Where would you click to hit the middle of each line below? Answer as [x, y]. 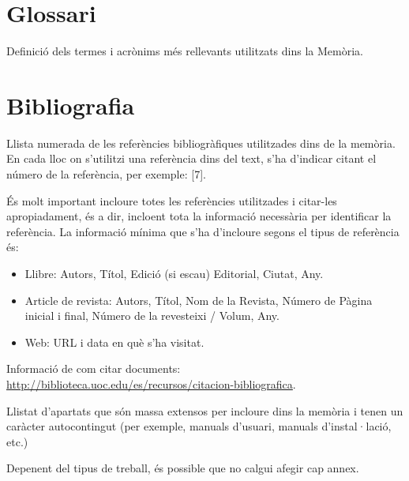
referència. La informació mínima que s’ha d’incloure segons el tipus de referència [203, 231]
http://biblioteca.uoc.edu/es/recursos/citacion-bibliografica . [151, 383]
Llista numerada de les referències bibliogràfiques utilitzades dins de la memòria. [201, 143]
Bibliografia [71, 105]
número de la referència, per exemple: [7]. [106, 174]
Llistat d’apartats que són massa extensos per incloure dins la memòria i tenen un [205, 410]
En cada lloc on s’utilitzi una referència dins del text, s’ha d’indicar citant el [191, 158]
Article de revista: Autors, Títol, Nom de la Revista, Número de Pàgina [199, 300]
